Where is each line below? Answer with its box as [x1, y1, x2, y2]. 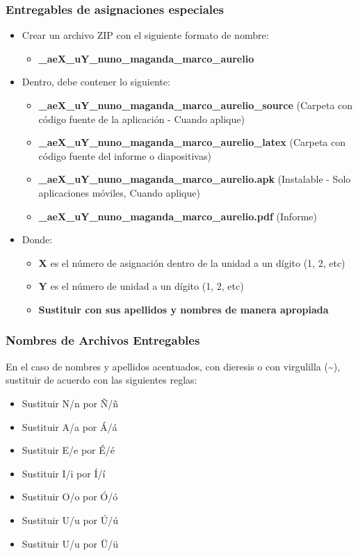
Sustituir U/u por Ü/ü [22, 536, 119, 550]
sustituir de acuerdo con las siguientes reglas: [6, 373, 197, 387]
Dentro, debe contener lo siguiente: [22, 74, 170, 89]
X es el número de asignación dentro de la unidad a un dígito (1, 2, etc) [38, 255, 345, 270]
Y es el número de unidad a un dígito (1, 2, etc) [38, 279, 244, 293]
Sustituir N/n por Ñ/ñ [22, 395, 119, 410]
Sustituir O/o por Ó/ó [22, 489, 118, 504]
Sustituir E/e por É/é [22, 443, 115, 457]
